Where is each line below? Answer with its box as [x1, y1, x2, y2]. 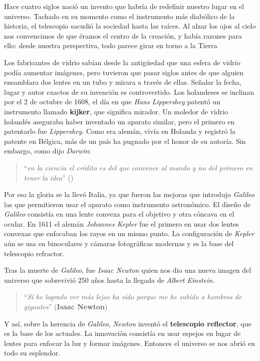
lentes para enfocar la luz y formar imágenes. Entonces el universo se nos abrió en [4, 337, 255, 348]
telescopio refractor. [4, 248, 65, 258]
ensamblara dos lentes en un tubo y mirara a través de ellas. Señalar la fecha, [4, 77, 241, 87]
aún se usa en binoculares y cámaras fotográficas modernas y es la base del [4, 238, 234, 249]
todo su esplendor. [4, 347, 60, 358]
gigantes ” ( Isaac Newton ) [24, 301, 108, 312]
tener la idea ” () [24, 172, 74, 183]
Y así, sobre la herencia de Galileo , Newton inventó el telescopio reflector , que [4, 318, 251, 328]
